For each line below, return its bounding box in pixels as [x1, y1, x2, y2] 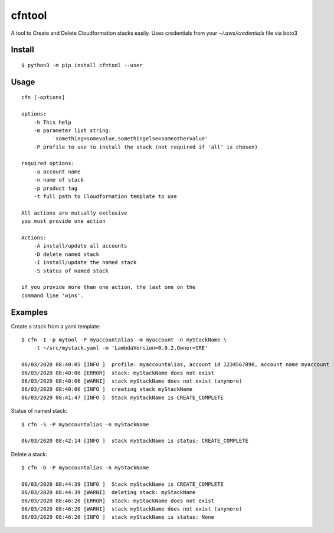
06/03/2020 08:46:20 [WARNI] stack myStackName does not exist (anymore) [21, 506, 243, 512]
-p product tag [33, 185, 78, 192]
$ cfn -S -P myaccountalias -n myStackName [21, 421, 149, 427]
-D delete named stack [33, 251, 100, 258]
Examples [11, 307, 48, 317]
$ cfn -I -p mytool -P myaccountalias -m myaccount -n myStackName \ [21, 337, 227, 343]
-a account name [33, 168, 81, 175]
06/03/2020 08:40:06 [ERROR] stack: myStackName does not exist [21, 369, 215, 376]
